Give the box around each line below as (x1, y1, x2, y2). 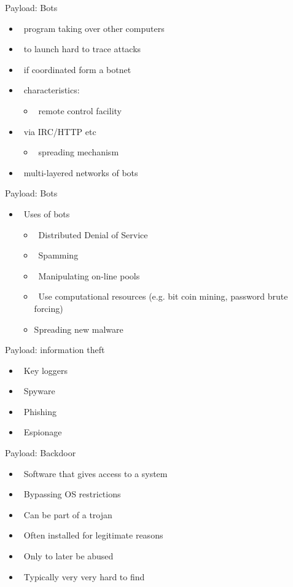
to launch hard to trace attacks (23, 42, 141, 55)
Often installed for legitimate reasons (23, 529, 163, 542)
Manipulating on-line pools (38, 269, 140, 282)
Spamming (38, 249, 79, 262)
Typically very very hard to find (23, 570, 145, 583)
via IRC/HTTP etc (23, 125, 96, 138)
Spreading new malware (34, 322, 123, 335)
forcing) (34, 301, 63, 314)
